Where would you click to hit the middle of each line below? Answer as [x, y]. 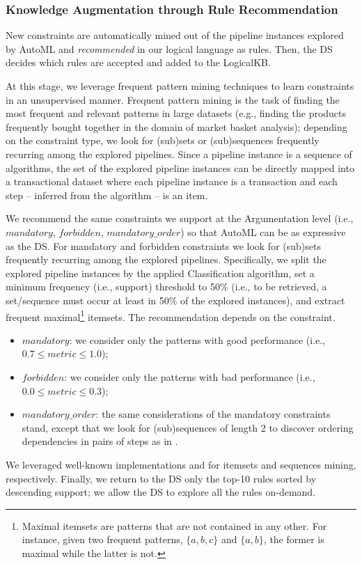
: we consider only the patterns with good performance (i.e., [197, 339]
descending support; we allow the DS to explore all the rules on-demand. [161, 492]
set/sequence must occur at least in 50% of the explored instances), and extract [175, 300]
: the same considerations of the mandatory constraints [213, 414]
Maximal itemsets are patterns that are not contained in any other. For [174, 525]
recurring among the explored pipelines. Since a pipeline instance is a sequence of [179, 154]
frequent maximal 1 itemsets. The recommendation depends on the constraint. [171, 315]
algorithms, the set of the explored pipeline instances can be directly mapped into [180, 167]
